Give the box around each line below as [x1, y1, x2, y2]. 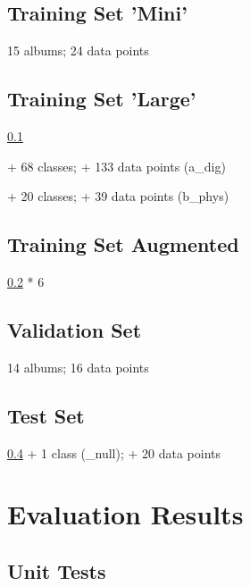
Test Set [7, 401, 85, 429]
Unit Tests [7, 557, 106, 584]
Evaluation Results [7, 496, 244, 532]
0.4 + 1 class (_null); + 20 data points [7, 443, 221, 462]
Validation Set [7, 315, 142, 343]
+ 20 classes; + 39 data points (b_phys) [7, 187, 229, 205]
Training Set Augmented [7, 230, 239, 258]
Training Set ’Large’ [7, 85, 196, 113]
